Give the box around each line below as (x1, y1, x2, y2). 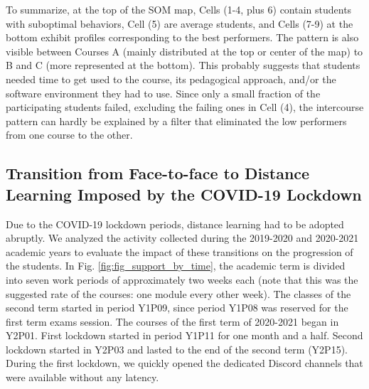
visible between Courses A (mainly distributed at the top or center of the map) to (6, 43, 363, 58)
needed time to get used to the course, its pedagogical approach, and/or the (6, 71, 336, 86)
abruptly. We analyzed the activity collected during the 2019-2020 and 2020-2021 (6, 230, 359, 245)
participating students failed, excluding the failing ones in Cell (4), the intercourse (6, 100, 364, 114)
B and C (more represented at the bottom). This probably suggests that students (6, 58, 360, 73)
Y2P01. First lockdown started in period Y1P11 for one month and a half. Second (6, 328, 363, 343)
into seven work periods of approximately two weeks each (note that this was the (6, 272, 358, 287)
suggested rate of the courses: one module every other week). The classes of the (6, 286, 351, 301)
